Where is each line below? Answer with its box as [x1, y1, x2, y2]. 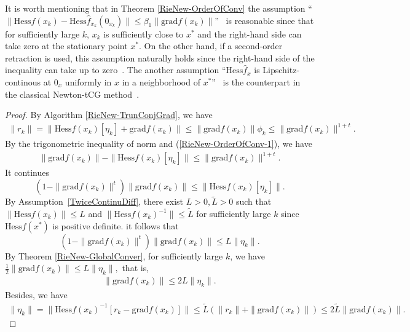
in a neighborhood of [122, 75, 200, 88]
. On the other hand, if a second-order [139, 39, 283, 52]
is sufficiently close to [103, 27, 184, 40]
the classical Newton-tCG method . [5, 87, 140, 100]
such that [235, 195, 272, 208]
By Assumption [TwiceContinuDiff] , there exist [5, 195, 184, 208]
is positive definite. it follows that [52, 219, 179, 232]
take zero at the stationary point [5, 39, 128, 52]
